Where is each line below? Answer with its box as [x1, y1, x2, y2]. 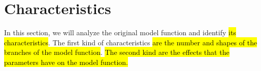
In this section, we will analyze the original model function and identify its [4, 27, 236, 38]
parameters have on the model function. [4, 56, 128, 67]
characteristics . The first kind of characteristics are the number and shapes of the [4, 37, 257, 47]
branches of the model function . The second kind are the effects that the [4, 47, 230, 57]
